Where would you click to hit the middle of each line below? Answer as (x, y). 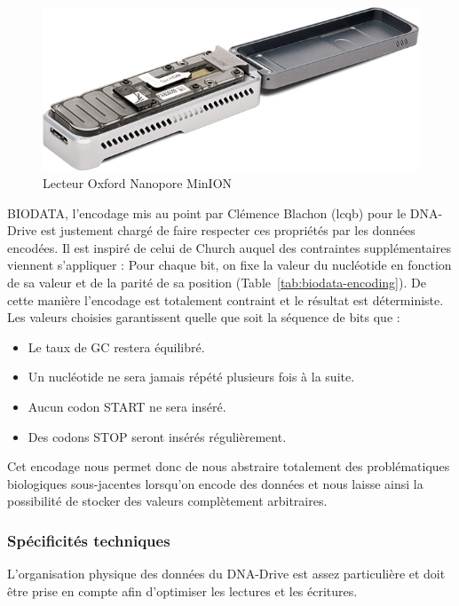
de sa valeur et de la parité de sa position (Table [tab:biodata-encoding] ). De (217, 282)
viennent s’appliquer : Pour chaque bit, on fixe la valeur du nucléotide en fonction (229, 265)
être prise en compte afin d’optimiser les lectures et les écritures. (182, 590)
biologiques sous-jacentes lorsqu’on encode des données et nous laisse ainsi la (215, 483)
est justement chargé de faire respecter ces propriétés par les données (228, 230)
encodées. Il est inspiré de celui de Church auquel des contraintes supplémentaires (229, 247)
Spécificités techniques (89, 540)
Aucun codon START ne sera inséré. (127, 406)
